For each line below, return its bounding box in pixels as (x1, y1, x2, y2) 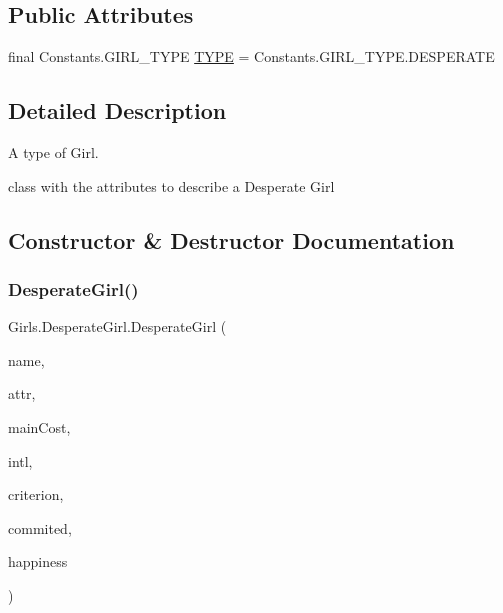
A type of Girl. (8, 142, 99, 162)
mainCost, (8, 416, 71, 437)
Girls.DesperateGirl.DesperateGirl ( (8, 316, 227, 337)
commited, (8, 517, 72, 538)
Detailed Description (8, 95, 227, 126)
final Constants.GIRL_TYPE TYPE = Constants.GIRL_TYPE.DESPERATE (8, 46, 495, 67)
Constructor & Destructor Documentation (8, 224, 455, 255)
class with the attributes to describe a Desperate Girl (8, 175, 335, 196)
